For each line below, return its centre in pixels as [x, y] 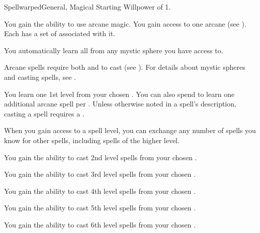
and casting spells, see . [40, 77]
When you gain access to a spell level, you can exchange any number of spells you [130, 130]
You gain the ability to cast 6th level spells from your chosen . [100, 224]
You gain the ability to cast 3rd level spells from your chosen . [100, 174]
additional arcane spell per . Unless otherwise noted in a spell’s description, [120, 104]
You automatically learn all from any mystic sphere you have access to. [114, 50]
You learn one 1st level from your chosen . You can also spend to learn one [119, 94]
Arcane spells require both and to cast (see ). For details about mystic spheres [125, 67]
